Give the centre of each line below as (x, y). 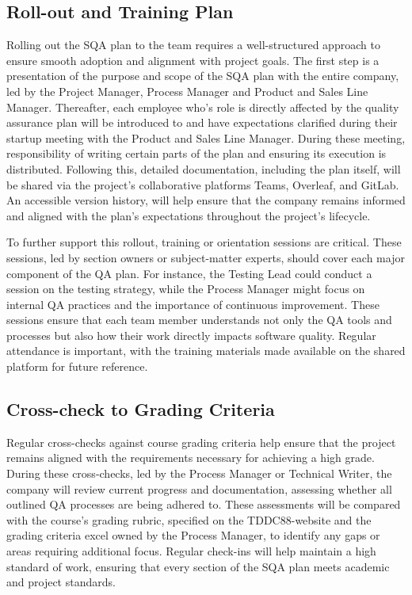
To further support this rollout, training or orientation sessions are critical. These (204, 242)
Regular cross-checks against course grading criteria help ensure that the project (201, 442)
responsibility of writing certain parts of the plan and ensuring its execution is (196, 153)
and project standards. (61, 582)
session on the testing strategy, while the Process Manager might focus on (186, 289)
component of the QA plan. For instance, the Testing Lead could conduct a (189, 273)
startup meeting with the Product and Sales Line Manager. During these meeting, (206, 137)
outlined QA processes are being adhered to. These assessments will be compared (204, 504)
